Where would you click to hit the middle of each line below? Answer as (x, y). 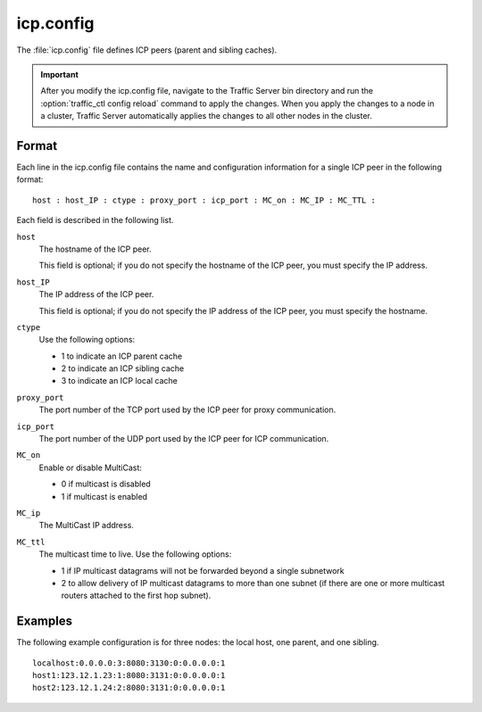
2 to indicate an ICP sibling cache (123, 368)
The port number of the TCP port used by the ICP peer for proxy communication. (187, 410)
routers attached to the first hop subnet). (136, 596)
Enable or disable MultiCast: (91, 468)
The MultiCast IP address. (86, 526)
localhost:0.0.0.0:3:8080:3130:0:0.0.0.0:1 (129, 663)
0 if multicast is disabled (106, 484)
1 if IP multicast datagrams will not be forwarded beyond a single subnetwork (203, 570)
